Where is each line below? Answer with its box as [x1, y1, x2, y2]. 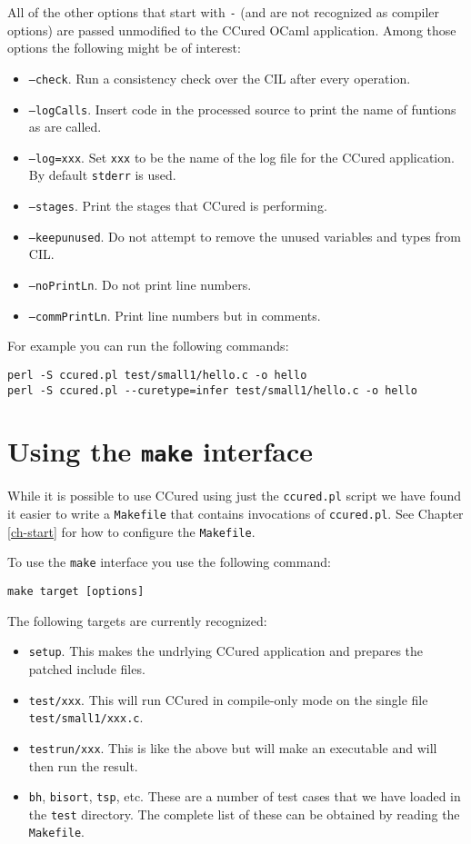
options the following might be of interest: [7, 38, 241, 57]
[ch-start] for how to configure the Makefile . [7, 521, 256, 541]
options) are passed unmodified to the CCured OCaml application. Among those [7, 20, 456, 39]
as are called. [28, 117, 102, 136]
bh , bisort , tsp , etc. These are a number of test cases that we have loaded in [28, 787, 461, 806]
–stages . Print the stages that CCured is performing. [28, 196, 327, 215]
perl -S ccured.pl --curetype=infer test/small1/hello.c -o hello [7, 383, 418, 397]
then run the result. [28, 756, 138, 775]
